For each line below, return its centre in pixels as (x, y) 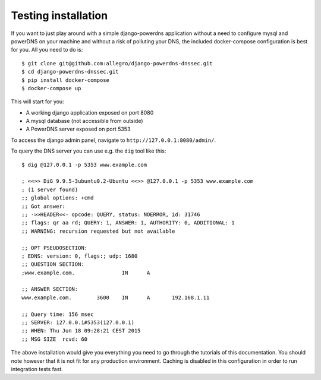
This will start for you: (38, 102)
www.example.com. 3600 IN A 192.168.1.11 (116, 297)
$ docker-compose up (51, 88)
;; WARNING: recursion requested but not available (98, 231)
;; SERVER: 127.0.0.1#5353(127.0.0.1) (78, 323)
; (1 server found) (50, 189)
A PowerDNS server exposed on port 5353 (78, 129)
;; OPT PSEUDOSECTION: (55, 248)
